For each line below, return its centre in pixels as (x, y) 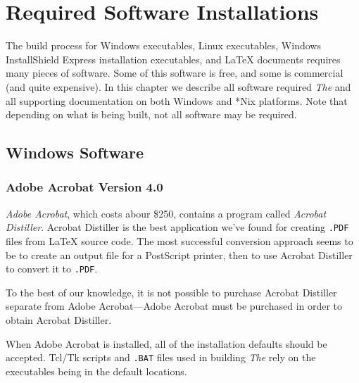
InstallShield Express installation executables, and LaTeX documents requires (173, 59)
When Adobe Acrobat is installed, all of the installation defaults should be (166, 343)
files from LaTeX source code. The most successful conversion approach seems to (179, 240)
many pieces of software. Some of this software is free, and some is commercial (175, 73)
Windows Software (75, 152)
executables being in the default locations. (96, 371)
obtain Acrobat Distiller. (59, 319)
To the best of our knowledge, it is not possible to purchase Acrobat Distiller (171, 292)
